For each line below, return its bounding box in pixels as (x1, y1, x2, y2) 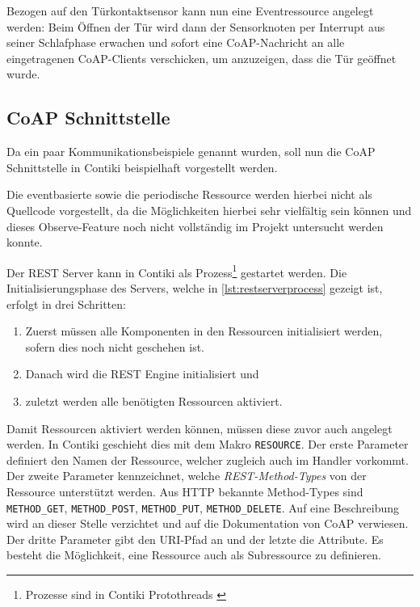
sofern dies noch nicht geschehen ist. (25, 338, 205, 355)
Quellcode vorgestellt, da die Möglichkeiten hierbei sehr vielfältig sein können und (6, 201, 412, 218)
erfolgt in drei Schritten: (6, 295, 126, 312)
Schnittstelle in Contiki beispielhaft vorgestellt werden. (6, 158, 278, 175)
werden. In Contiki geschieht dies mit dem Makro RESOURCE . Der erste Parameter (6, 436, 409, 453)
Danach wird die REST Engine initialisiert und (25, 365, 259, 382)
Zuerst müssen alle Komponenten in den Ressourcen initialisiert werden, (25, 322, 383, 339)
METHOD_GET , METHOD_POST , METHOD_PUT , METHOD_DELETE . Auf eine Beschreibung (6, 499, 400, 516)
